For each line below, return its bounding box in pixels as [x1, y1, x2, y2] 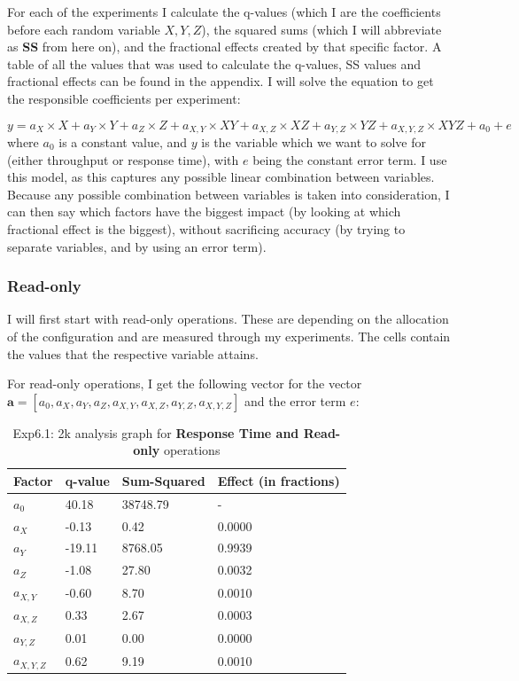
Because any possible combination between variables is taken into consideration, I [7, 184, 450, 203]
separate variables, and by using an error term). [7, 237, 267, 255]
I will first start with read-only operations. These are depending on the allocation [7, 309, 449, 328]
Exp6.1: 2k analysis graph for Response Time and [12, 423, 299, 442]
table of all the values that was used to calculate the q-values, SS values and [7, 54, 422, 73]
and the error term [244, 391, 346, 410]
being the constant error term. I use [252, 150, 447, 168]
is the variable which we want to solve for [201, 133, 427, 152]
